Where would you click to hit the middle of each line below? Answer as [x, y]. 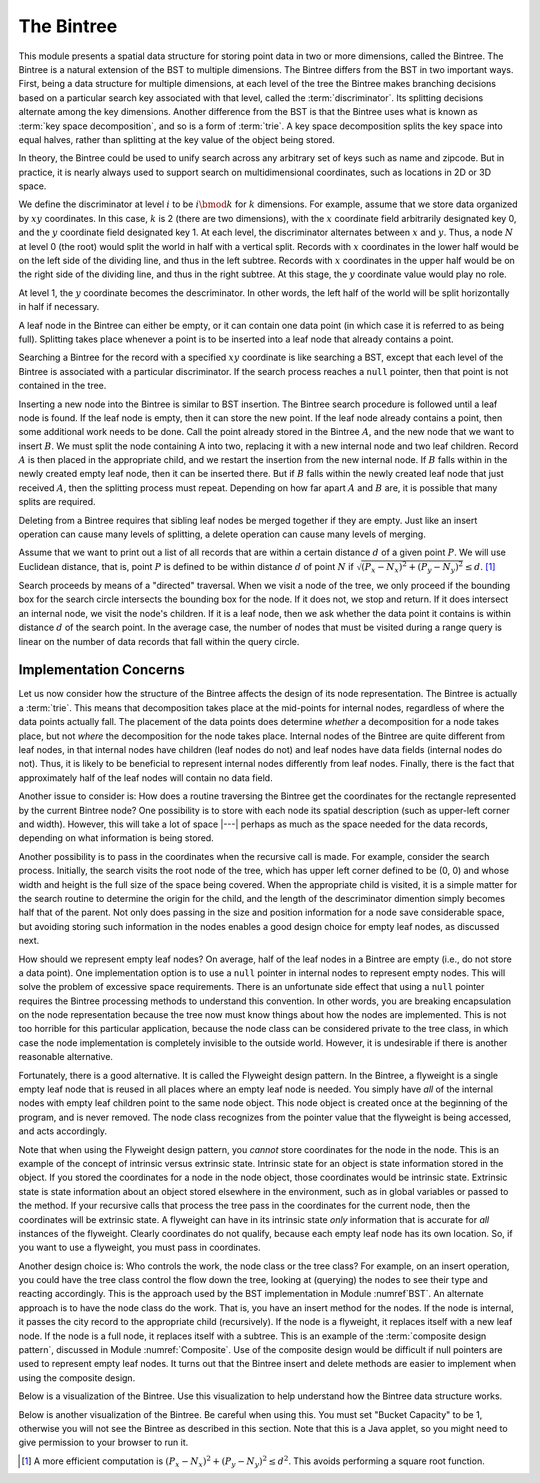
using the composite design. [77, 1377]
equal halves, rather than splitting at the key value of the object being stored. [176, 139]
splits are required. [57, 502]
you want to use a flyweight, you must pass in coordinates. [139, 1247]
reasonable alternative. [66, 1057]
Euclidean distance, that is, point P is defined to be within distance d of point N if [186, 566]
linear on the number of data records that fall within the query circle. [159, 641]
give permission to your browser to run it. [103, 1442]
